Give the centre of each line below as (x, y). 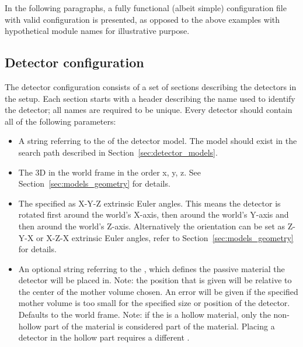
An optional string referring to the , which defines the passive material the (151, 268)
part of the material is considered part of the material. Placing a (159, 326)
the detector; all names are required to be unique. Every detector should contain (149, 110)
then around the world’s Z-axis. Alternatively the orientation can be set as (152, 226)
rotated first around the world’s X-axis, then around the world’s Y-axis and (154, 214)
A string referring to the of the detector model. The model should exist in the (158, 141)
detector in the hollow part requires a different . (104, 337)
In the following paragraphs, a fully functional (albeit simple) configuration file (146, 8)
